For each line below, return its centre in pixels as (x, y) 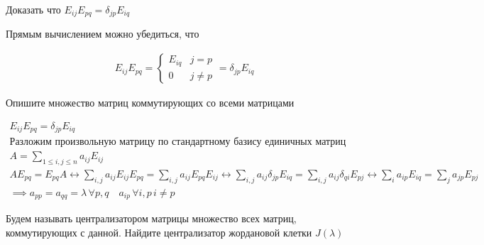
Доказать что (33, 9)
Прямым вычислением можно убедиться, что (103, 34)
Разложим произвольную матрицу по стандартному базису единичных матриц (178, 142)
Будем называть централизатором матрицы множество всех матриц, (151, 218)
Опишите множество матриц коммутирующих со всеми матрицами (150, 103)
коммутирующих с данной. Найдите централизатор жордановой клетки (159, 232)
